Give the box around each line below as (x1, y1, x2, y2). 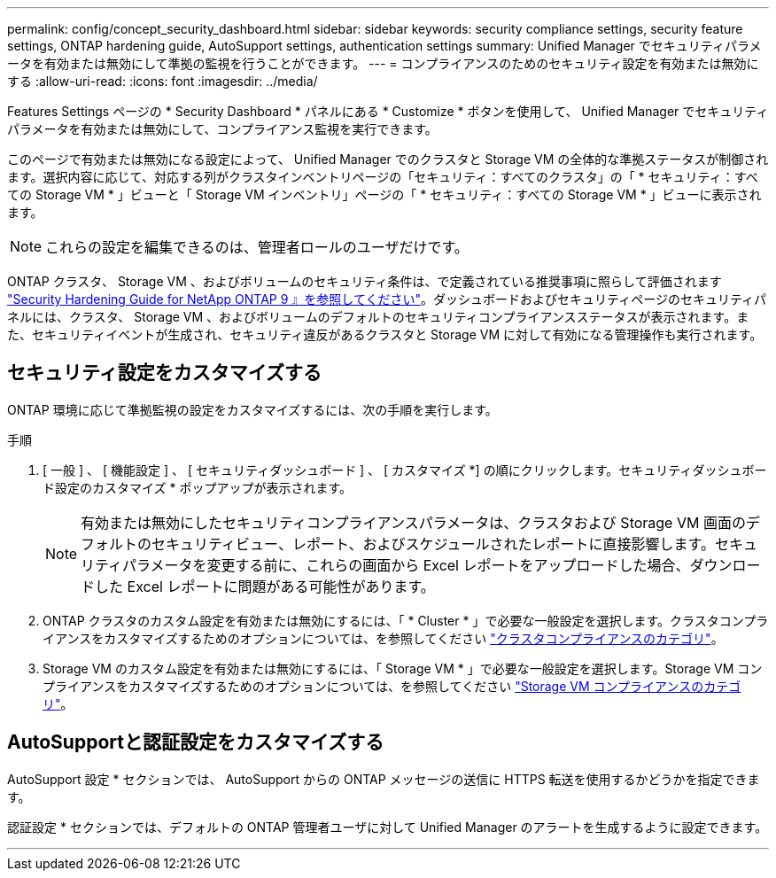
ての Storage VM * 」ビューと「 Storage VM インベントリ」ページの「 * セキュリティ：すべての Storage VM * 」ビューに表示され (7, 187, 762, 202)
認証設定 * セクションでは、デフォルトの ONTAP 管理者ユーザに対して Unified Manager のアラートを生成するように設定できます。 (7, 819, 768, 835)
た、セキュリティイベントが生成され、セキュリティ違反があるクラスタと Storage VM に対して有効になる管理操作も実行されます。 (7, 327, 763, 342)
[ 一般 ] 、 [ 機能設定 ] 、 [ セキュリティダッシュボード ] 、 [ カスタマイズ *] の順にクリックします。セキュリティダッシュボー (43, 462, 767, 478)
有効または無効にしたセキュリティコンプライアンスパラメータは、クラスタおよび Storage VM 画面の (81, 513, 746, 532)
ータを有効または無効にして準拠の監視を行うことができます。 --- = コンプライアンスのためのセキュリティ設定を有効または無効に (7, 56, 759, 71)
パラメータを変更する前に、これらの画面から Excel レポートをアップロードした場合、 (122, 556, 690, 574)
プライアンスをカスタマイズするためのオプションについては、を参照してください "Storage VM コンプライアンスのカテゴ (43, 678, 741, 694)
